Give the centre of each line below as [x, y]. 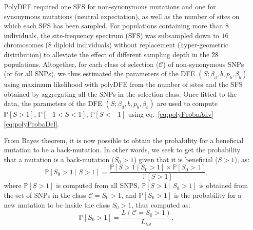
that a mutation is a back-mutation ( [59, 159]
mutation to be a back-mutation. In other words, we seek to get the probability [122, 150]
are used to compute [187, 103]
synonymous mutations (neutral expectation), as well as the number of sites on [122, 16]
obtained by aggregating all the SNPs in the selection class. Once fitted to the [120, 94]
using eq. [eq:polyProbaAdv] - [172, 114]
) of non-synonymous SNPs [204, 64]
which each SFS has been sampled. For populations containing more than [114, 26]
